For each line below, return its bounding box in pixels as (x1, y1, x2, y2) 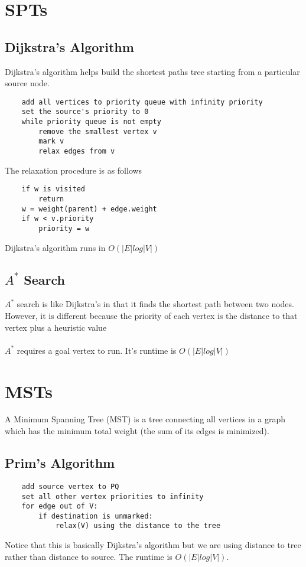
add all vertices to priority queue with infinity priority (21, 97, 263, 106)
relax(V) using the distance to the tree (55, 522, 221, 530)
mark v (38, 137, 64, 146)
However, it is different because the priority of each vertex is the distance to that (5, 309, 298, 321)
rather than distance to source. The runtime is (5, 550, 172, 562)
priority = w (38, 224, 90, 233)
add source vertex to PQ (21, 482, 119, 491)
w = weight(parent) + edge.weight (21, 204, 157, 213)
